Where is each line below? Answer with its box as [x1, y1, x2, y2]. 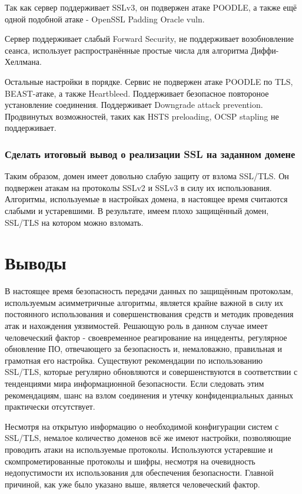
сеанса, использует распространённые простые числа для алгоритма [5, 44, 248, 56]
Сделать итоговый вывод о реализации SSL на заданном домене [5, 146, 296, 161]
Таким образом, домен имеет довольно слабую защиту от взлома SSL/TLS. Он [5, 170, 289, 182]
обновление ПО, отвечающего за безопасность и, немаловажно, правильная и [5, 342, 282, 355]
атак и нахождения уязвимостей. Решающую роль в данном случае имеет [5, 320, 268, 332]
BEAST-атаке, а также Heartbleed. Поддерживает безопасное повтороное [5, 87, 269, 99]
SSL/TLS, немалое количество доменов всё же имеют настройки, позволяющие [5, 432, 291, 444]
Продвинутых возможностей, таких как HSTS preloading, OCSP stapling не [5, 110, 279, 122]
